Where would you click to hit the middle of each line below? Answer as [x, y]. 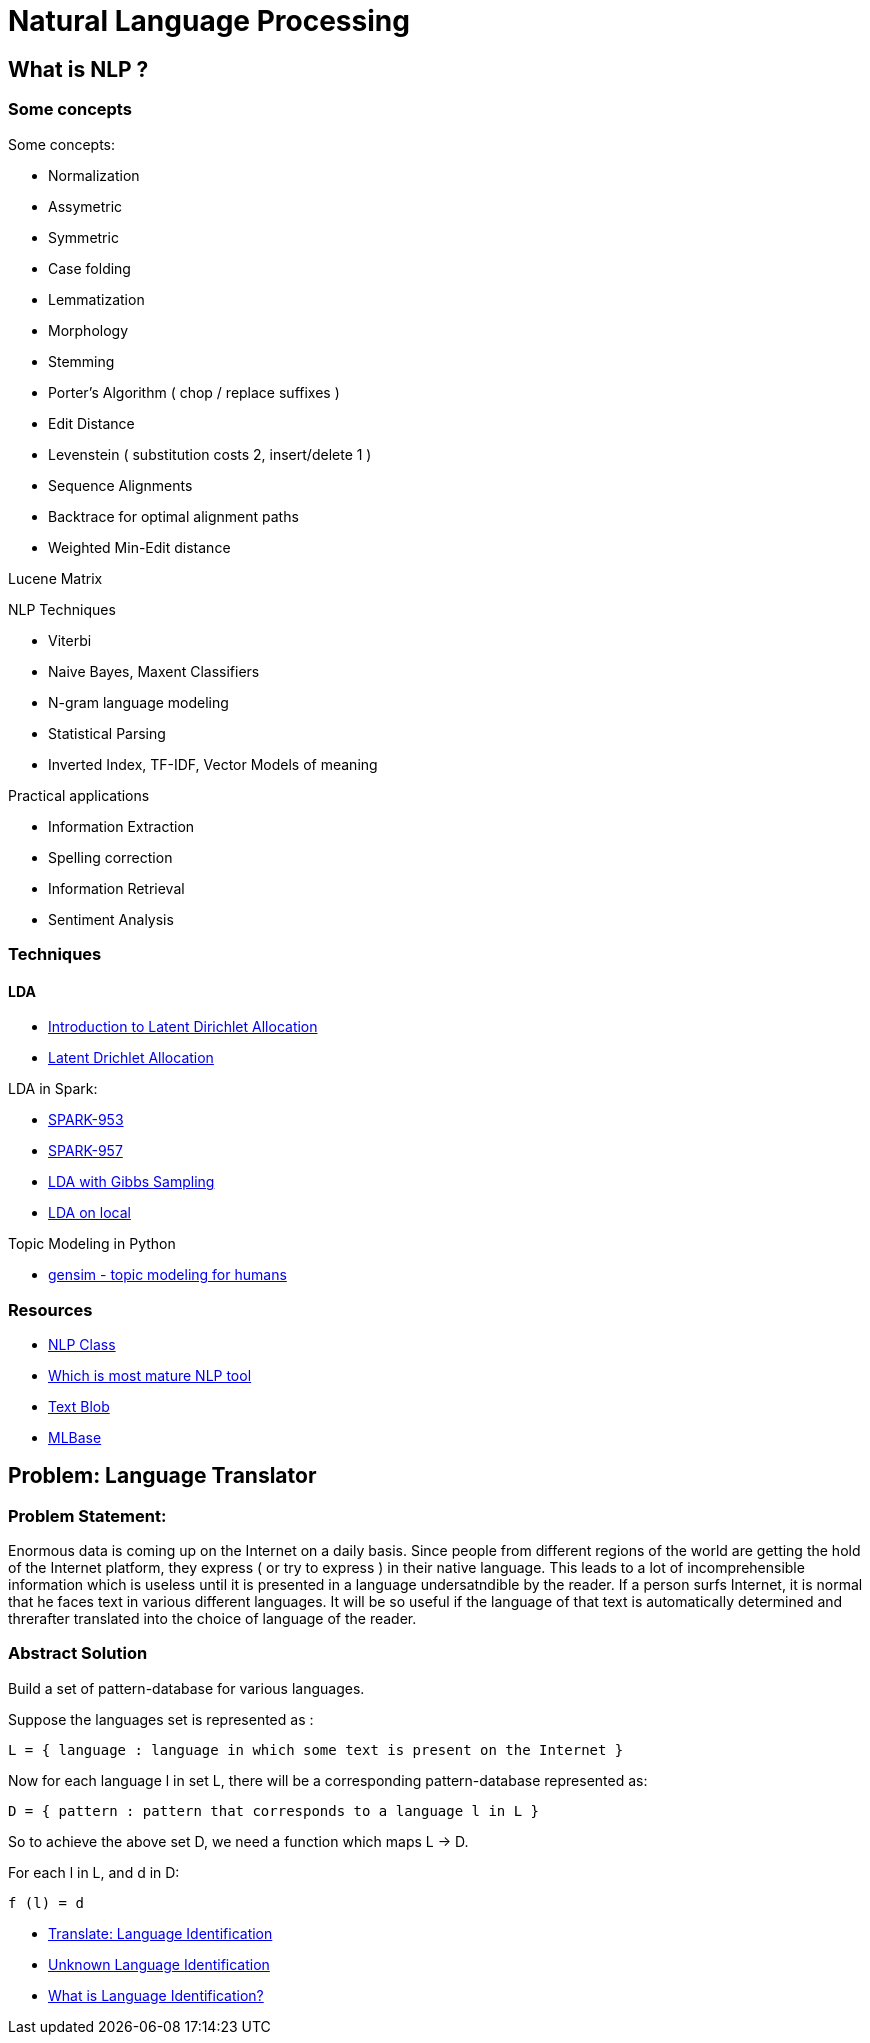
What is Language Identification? [156, 1995]
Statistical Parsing [107, 733]
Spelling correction [110, 857]
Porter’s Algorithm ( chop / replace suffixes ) [194, 392]
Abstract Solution [78, 1653]
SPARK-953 [86, 1120]
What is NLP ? [78, 69]
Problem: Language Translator [162, 1476]
